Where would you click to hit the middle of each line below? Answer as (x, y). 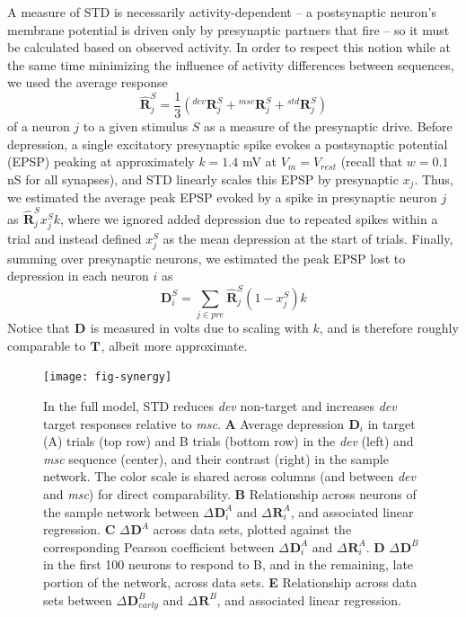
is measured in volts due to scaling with (199, 328)
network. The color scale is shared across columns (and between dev (229, 476)
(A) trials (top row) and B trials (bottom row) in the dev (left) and (229, 441)
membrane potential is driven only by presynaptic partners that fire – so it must (229, 29)
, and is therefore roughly (389, 328)
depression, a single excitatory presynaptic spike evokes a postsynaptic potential (228, 143)
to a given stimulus (136, 126)
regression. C (79, 529)
